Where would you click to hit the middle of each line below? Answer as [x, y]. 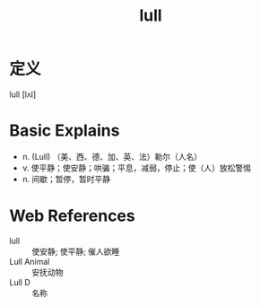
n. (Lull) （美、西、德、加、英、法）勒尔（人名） [112, 156]
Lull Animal [30, 261]
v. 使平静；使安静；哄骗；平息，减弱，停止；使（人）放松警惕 [137, 168]
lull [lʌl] [23, 94]
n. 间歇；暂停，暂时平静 [66, 179]
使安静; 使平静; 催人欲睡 [76, 251]
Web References [73, 216]
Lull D [20, 282]
